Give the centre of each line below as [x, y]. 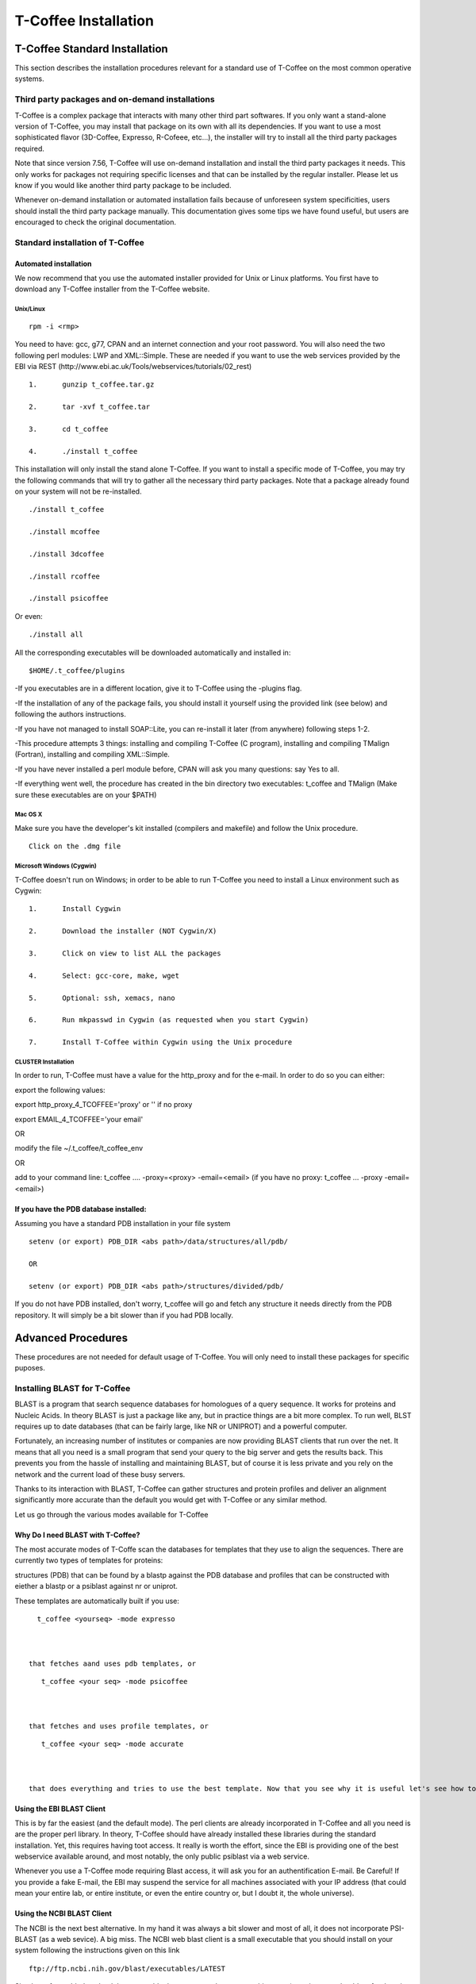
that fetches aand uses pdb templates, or [113, 1663]
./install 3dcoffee [67, 554]
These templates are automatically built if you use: [97, 1601]
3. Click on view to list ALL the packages [125, 953]
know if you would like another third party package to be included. [123, 185]
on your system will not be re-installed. [78, 491]
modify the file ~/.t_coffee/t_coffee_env [79, 1148]
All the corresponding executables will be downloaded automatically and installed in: [153, 652]
